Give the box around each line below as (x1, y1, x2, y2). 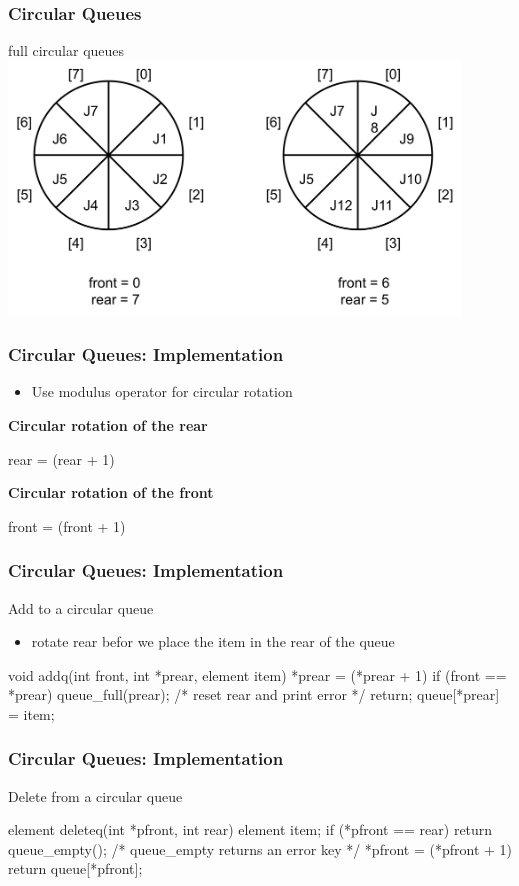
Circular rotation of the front (8, 482, 214, 503)
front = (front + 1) (8, 515, 126, 536)
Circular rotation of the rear (8, 414, 208, 435)
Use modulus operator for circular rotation (31, 381, 293, 402)
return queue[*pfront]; (8, 858, 143, 879)
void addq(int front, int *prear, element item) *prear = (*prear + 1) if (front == (8, 664, 507, 685)
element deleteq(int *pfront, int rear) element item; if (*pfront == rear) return (8, 819, 493, 840)
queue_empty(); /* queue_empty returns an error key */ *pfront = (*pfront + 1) (8, 838, 512, 859)
